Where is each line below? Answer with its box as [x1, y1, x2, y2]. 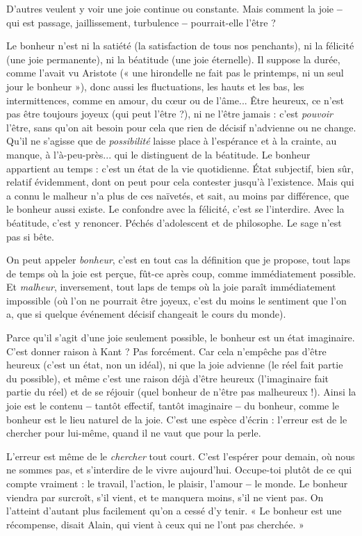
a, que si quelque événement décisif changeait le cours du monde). [6, 307, 286, 321]
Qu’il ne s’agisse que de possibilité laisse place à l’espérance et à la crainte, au [6, 133, 337, 148]
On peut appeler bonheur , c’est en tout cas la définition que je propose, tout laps [6, 252, 351, 267]
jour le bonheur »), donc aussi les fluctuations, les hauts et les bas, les [6, 79, 304, 93]
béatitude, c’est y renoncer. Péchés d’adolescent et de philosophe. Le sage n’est [6, 215, 342, 229]
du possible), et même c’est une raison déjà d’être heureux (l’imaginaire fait [6, 371, 329, 385]
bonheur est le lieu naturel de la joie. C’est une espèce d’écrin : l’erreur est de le [6, 412, 347, 426]
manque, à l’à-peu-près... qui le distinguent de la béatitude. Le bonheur [6, 147, 311, 161]
